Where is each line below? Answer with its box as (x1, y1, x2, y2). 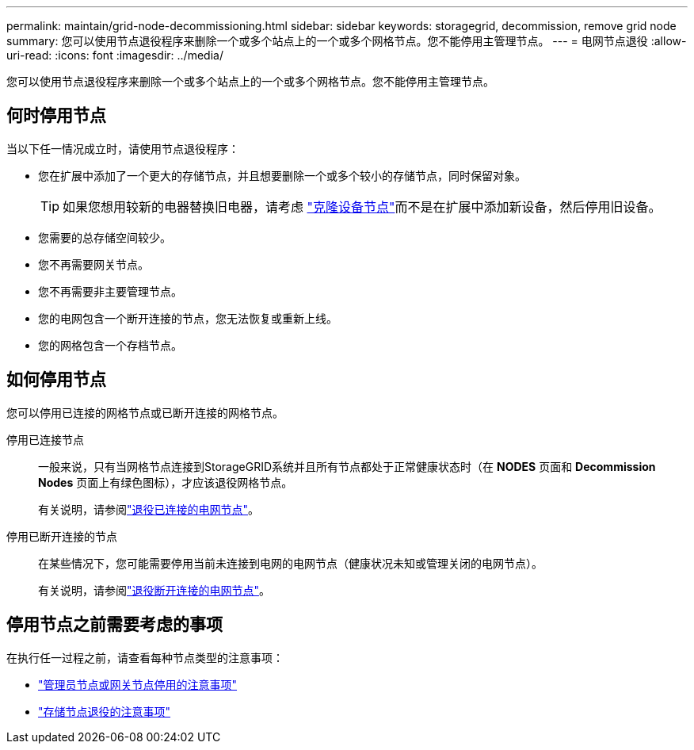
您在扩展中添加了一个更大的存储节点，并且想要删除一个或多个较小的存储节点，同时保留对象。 (38, 168, 526, 182)
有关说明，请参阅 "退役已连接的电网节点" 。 (38, 502, 260, 516)
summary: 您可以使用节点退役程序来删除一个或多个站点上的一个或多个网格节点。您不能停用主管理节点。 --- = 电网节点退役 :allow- (6, 34, 687, 48)
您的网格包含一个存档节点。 (38, 338, 182, 352)
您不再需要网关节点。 (38, 257, 149, 271)
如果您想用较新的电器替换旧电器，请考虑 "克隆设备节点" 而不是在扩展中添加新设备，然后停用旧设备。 (63, 198, 662, 215)
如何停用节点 (6, 369, 106, 390)
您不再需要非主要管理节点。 (38, 284, 182, 298)
